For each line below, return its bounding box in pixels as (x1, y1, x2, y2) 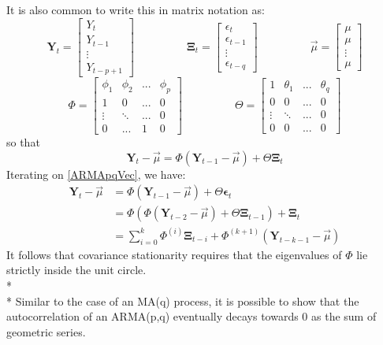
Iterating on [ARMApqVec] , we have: (6, 165, 186, 182)
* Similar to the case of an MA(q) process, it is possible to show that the (6, 292, 359, 309)
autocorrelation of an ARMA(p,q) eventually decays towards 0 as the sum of (6, 308, 377, 325)
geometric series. (6, 323, 86, 339)
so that (6, 134, 40, 150)
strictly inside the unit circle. (6, 262, 147, 278)
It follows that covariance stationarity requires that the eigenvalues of (6, 246, 342, 262)
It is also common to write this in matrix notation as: (6, 2, 265, 17)
